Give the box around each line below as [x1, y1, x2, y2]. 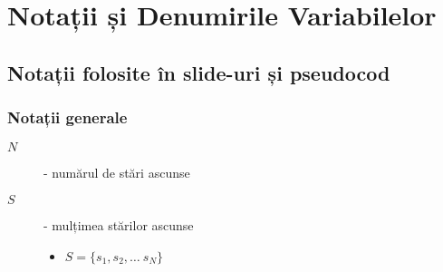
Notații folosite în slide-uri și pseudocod [7, 58, 390, 86]
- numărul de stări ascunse [43, 163, 190, 182]
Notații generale [7, 106, 128, 129]
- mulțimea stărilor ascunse [43, 215, 194, 234]
